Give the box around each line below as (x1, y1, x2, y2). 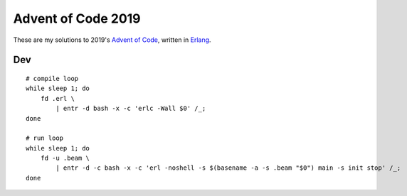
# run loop (26, 134, 64, 142)
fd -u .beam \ (40, 154, 90, 163)
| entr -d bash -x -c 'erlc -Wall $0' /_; (55, 104, 206, 113)
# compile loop (26, 75, 79, 82)
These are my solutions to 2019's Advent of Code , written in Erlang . (13, 36, 211, 44)
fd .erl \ (40, 94, 75, 102)
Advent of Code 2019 (13, 11, 142, 26)
